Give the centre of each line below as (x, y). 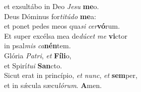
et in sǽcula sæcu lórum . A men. (53, 85)
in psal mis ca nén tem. (38, 45)
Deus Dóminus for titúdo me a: (50, 16)
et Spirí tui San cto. (33, 65)
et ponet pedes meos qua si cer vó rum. (62, 26)
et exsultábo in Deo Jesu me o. (52, 6)
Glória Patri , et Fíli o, (38, 55)
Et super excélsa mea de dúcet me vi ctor (66, 35)
